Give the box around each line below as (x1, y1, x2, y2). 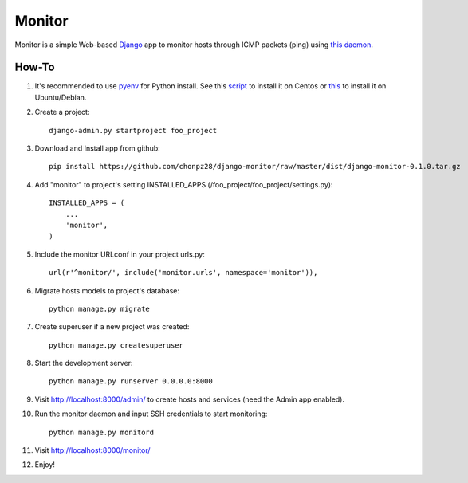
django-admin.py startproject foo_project (49, 126, 218, 135)
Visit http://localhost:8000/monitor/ (34, 446, 151, 455)
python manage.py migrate (49, 304, 151, 313)
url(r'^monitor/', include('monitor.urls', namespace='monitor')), (49, 268, 318, 277)
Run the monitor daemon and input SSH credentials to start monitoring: (34, 409, 268, 418)
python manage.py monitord (49, 427, 155, 437)
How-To (14, 61, 55, 74)
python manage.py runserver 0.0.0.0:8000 (49, 377, 213, 386)
